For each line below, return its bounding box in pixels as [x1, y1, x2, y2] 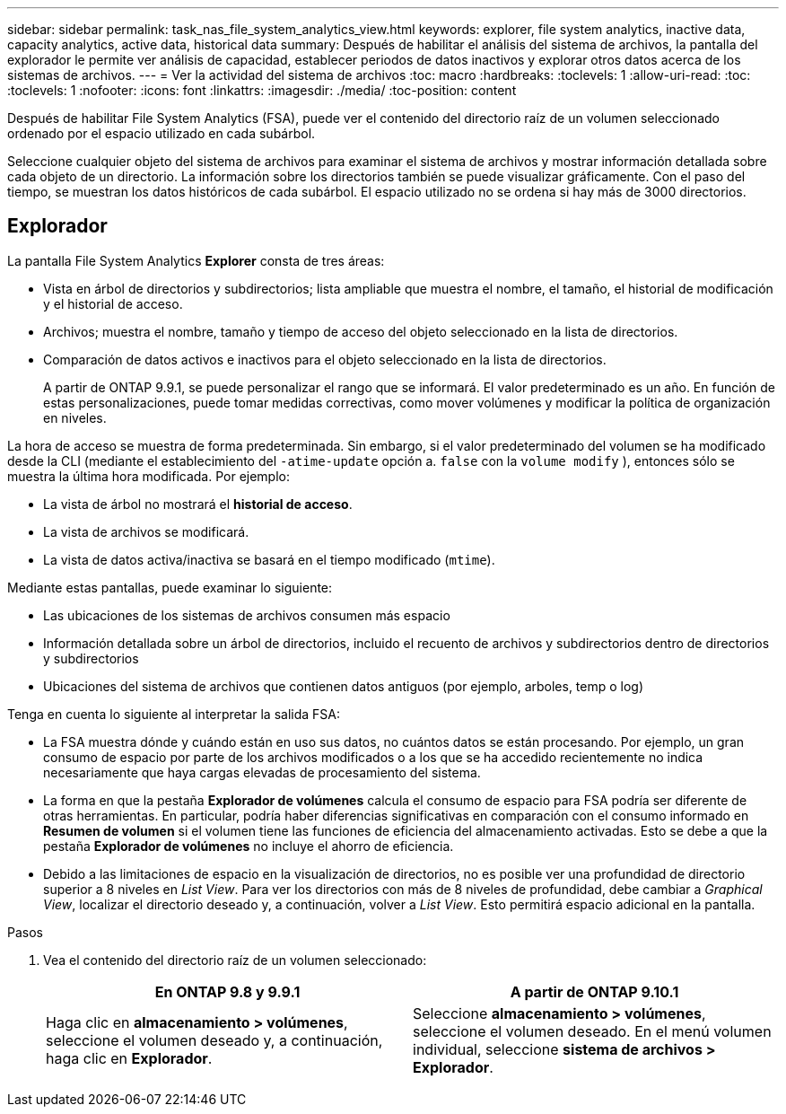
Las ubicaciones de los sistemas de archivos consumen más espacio [43, 607, 450, 623]
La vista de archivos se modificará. [43, 523, 249, 539]
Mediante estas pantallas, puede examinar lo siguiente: [7, 579, 333, 595]
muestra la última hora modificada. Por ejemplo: [7, 468, 291, 484]
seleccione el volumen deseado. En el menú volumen [413, 1022, 772, 1040]
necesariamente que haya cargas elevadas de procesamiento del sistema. [43, 764, 481, 780]
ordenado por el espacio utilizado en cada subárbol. [7, 126, 316, 141]
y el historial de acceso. [43, 295, 183, 311]
